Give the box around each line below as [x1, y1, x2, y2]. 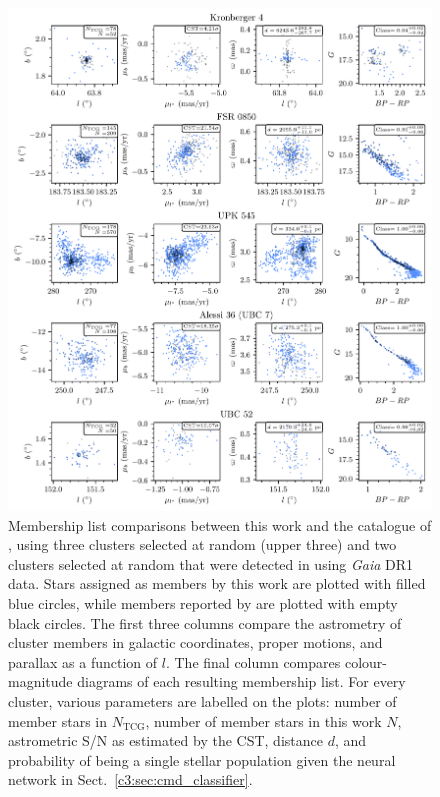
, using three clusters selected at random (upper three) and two [8, 534, 397, 555]
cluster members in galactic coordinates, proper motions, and [8, 632, 383, 653]
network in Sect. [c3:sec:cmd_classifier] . [8, 769, 253, 790]
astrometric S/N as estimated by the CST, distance [8, 730, 323, 751]
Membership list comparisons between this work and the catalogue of [8, 514, 432, 535]
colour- [344, 651, 387, 672]
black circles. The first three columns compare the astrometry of [8, 612, 402, 633]
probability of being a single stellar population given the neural [8, 749, 396, 770]
